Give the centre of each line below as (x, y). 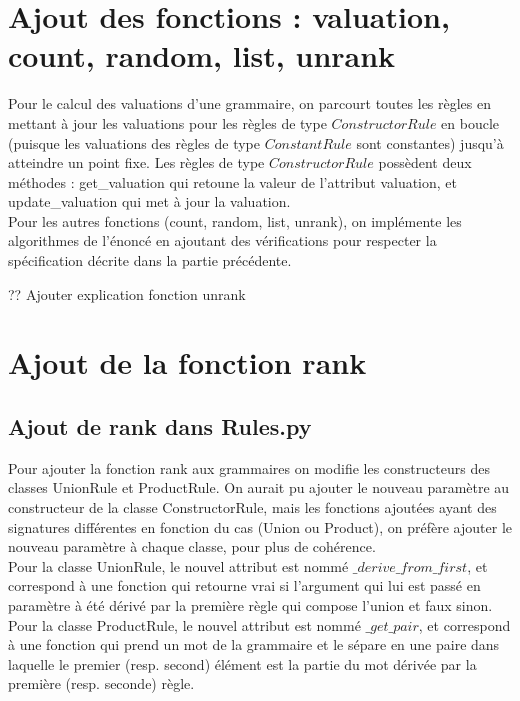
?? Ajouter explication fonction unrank (127, 293)
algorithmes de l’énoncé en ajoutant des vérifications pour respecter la (222, 240)
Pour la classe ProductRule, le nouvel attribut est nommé (184, 624)
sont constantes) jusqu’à (430, 142)
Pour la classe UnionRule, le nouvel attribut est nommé (178, 565)
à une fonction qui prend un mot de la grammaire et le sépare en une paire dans (254, 644)
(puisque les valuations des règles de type (134, 142)
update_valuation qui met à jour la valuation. (149, 201)
